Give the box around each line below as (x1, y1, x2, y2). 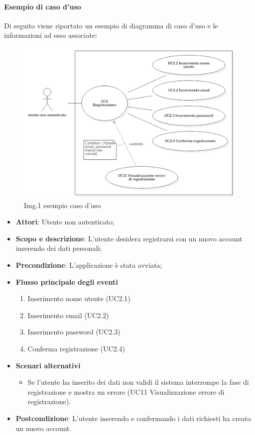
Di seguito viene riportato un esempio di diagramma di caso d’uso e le (4, 20, 218, 30)
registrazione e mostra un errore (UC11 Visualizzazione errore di (27, 386, 225, 397)
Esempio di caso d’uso (4, 1, 81, 11)
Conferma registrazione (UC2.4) (27, 343, 126, 354)
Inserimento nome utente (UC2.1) (27, 293, 130, 304)
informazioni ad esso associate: (4, 30, 97, 40)
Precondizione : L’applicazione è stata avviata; (15, 260, 162, 270)
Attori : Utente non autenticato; (15, 217, 115, 227)
